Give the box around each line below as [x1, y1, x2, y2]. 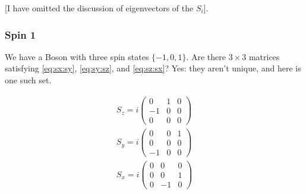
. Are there [186, 50, 226, 62]
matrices [248, 50, 280, 62]
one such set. [5, 74, 52, 86]
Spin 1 [5, 27, 36, 42]
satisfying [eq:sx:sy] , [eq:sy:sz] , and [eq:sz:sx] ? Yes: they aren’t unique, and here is [5, 62, 301, 74]
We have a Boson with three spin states [5, 50, 149, 62]
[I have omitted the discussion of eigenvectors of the [5, 2, 194, 14]
